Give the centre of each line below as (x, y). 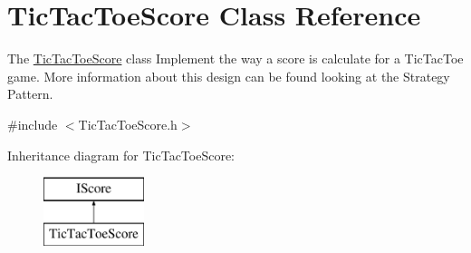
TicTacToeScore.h (128, 124)
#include (33, 124)
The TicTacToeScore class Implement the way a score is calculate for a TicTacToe (235, 58)
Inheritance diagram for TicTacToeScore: (121, 155)
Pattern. (30, 94)
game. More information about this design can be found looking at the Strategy (229, 76)
